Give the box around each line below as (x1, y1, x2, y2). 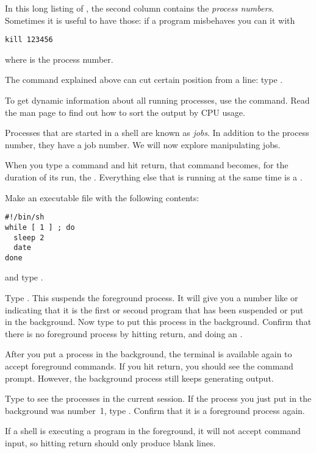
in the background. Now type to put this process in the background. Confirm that (5, 315, 312, 328)
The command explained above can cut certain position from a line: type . (5, 73, 283, 86)
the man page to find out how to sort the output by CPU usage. (5, 105, 245, 118)
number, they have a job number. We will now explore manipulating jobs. (5, 138, 281, 151)
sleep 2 (13, 233, 45, 242)
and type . (5, 271, 43, 284)
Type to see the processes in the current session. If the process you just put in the (5, 392, 312, 405)
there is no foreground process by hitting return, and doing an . (5, 327, 243, 340)
